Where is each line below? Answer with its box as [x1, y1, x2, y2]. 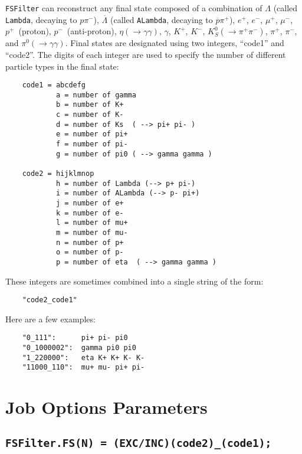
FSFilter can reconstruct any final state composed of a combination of [5, 2, 262, 14]
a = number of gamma [55, 90, 136, 99]
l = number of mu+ [55, 218, 128, 227]
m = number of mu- [55, 228, 128, 237]
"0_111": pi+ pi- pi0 [22, 334, 128, 342]
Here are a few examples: [5, 312, 96, 325]
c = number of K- [55, 110, 124, 119]
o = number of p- [55, 248, 124, 257]
